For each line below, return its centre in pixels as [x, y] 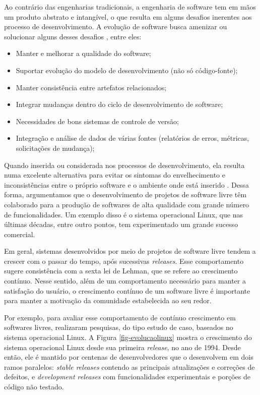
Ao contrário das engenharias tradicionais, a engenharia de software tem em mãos [130, 7]
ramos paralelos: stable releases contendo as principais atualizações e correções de [129, 366]
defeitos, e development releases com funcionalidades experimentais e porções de [127, 377]
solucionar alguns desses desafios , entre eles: [73, 36]
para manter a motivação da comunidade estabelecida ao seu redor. [108, 300]
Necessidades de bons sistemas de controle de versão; [97, 121]
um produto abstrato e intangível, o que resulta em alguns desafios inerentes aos [128, 16]
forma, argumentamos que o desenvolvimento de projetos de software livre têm [125, 194]
